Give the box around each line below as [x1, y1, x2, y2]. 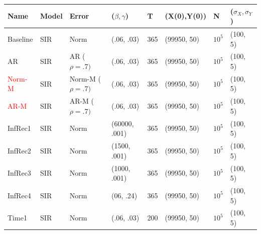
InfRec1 [8, 123, 31, 133]
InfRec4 [8, 190, 31, 200]
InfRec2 [8, 145, 31, 155]
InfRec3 [8, 168, 31, 178]
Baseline [8, 33, 33, 44]
